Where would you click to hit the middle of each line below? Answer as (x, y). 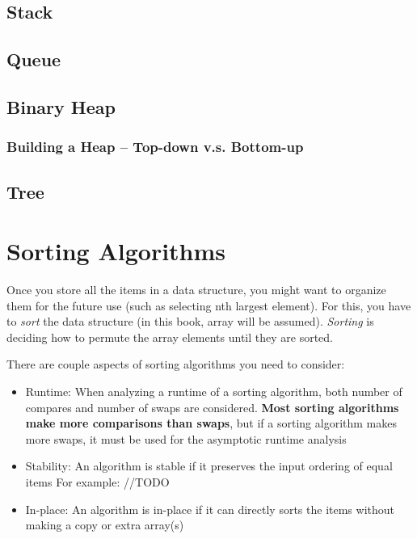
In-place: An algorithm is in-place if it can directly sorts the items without (210, 509)
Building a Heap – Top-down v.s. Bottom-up (155, 147)
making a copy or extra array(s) (105, 525)
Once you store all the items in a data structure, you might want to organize (196, 290)
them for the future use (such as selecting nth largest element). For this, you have (209, 305)
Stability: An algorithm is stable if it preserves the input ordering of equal (209, 466)
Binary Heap (61, 106)
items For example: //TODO (97, 482)
